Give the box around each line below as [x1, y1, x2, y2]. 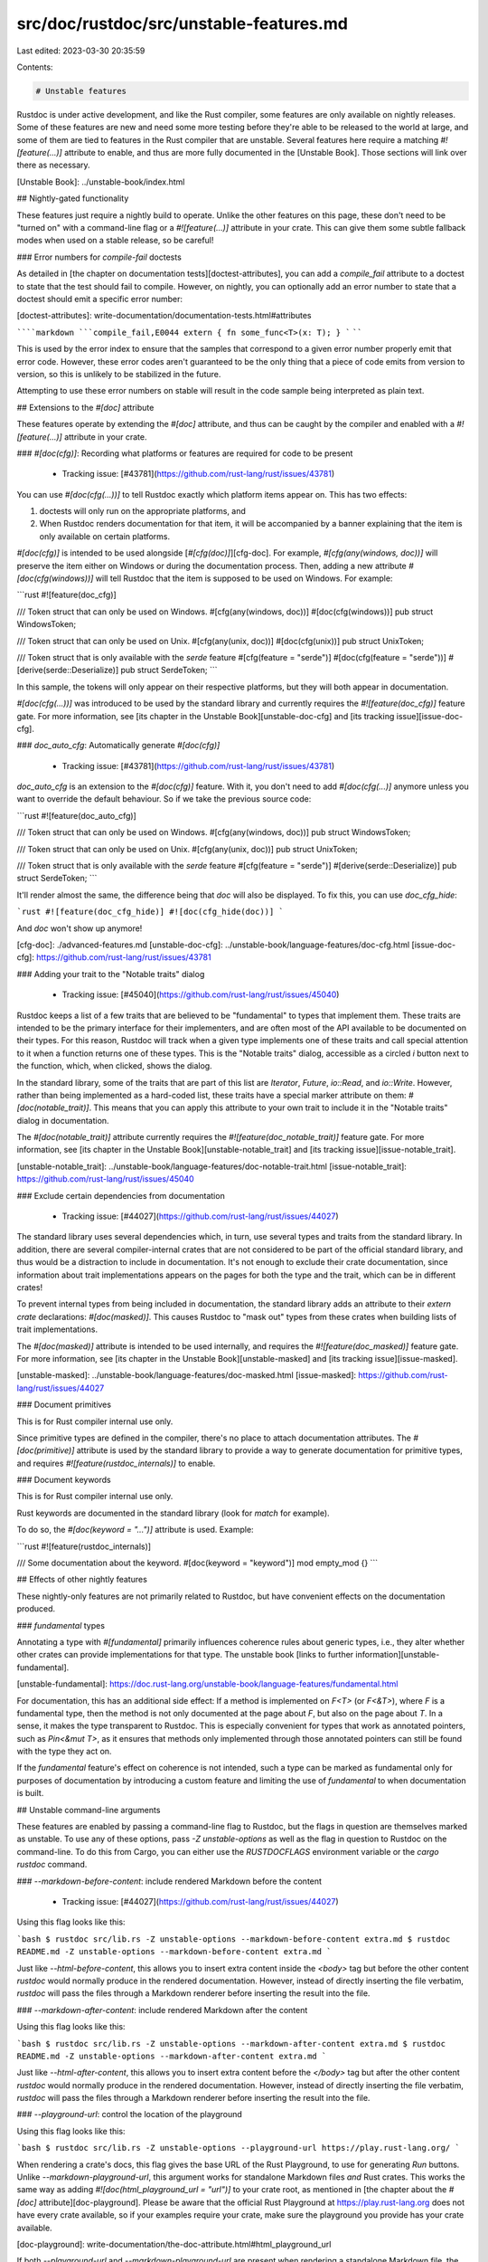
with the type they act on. [16, 1746, 112, 1757]
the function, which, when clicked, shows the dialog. [16, 1060, 212, 1071]
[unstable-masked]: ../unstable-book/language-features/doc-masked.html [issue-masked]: [16, 1370, 357, 1381]
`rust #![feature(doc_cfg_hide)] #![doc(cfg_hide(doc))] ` [16, 907, 285, 917]
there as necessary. [16, 159, 90, 171]
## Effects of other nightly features [16, 1574, 148, 1585]
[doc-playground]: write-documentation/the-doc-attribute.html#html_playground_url [16, 2238, 332, 2249]
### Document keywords [16, 1475, 112, 1486]
